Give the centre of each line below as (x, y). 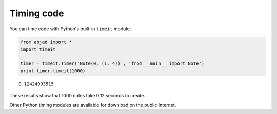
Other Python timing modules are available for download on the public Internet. (93, 105)
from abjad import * (46, 42)
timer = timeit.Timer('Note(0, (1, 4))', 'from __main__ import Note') (112, 63)
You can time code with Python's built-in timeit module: (70, 29)
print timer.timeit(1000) (53, 71)
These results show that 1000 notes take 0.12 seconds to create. (77, 96)
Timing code (37, 13)
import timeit (38, 49)
